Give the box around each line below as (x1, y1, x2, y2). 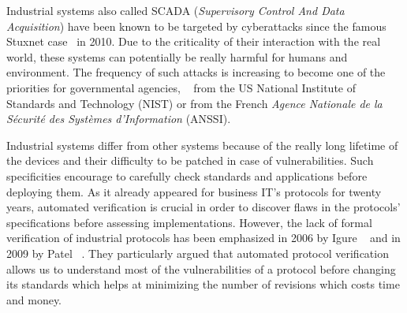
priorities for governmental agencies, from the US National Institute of (6, 79, 357, 95)
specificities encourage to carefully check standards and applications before (6, 167, 368, 184)
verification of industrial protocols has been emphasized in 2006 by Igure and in (6, 229, 401, 246)
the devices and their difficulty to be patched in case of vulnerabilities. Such (6, 152, 374, 169)
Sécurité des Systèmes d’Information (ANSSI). (6, 110, 231, 127)
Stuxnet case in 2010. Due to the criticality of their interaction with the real (6, 33, 381, 50)
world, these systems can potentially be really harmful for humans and (6, 48, 348, 65)
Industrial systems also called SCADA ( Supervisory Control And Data (6, 2, 345, 18)
